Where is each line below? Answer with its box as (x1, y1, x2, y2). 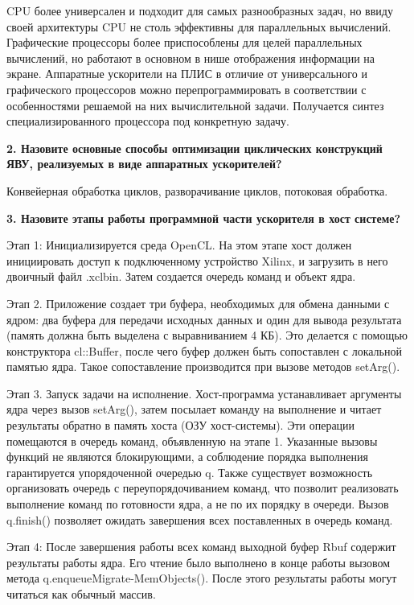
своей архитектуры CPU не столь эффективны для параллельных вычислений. (6, 18, 391, 35)
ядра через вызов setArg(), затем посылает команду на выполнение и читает (6, 401, 382, 418)
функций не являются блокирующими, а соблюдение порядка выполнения (6, 448, 368, 465)
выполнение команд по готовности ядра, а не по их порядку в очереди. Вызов (6, 496, 389, 512)
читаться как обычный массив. (6, 586, 156, 602)
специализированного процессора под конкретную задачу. (6, 113, 289, 130)
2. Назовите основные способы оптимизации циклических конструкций (6, 139, 383, 156)
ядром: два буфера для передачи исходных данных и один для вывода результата (6, 311, 402, 327)
